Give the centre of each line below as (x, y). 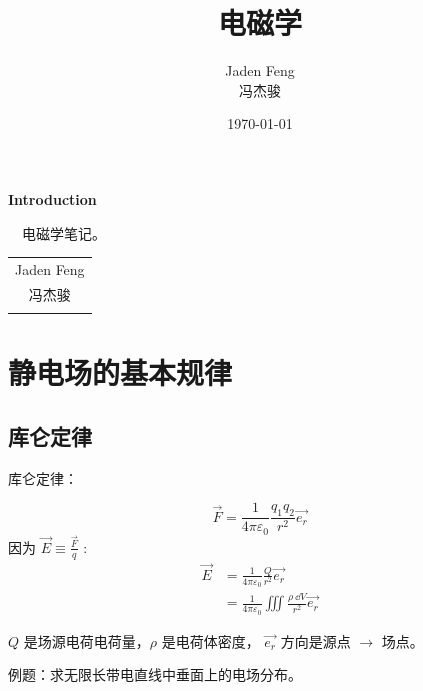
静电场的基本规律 (120, 372)
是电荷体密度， (210, 640)
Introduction (52, 198)
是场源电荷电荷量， (86, 640)
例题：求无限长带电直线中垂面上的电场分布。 (155, 674)
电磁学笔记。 (63, 232)
